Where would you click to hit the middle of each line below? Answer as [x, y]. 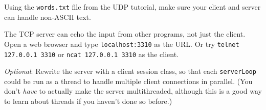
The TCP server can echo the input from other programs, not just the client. [125, 34]
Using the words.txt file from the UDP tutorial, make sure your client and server [132, 7]
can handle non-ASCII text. [48, 17]
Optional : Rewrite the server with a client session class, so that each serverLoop [130, 71]
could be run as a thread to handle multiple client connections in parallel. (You [128, 81]
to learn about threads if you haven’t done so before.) [88, 101]
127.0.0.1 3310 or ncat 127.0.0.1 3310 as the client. [91, 54]
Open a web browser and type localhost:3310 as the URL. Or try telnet [122, 44]
